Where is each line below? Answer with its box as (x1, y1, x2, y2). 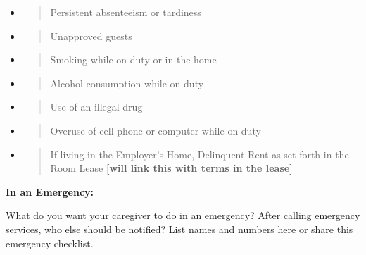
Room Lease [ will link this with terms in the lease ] (50, 161, 293, 175)
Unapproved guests (50, 28, 132, 43)
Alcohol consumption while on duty (50, 75, 204, 90)
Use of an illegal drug (50, 99, 143, 114)
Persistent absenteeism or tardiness (50, 5, 201, 19)
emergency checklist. (6, 235, 94, 250)
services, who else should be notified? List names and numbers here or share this (6, 221, 353, 236)
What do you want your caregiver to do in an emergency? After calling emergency (6, 208, 360, 223)
